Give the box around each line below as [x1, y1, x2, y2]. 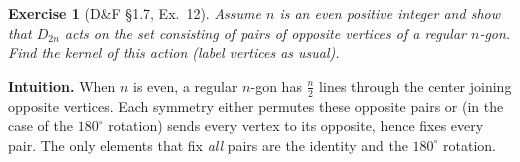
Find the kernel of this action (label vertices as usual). [8, 42, 340, 63]
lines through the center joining [319, 75, 512, 96]
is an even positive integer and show [279, 3, 500, 23]
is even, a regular [133, 75, 238, 96]
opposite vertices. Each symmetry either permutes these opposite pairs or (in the [8, 95, 504, 116]
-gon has [250, 75, 302, 96]
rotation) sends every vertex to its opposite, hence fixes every [108, 115, 484, 136]
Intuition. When [8, 75, 116, 96]
